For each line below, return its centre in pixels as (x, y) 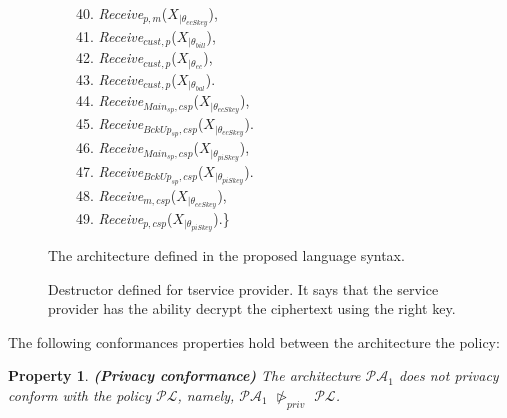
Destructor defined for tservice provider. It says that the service (243, 288)
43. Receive (109, 78)
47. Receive (109, 170)
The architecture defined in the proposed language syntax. (226, 254)
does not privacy (448, 375)
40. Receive (109, 13)
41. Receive (109, 35)
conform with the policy (79, 394)
